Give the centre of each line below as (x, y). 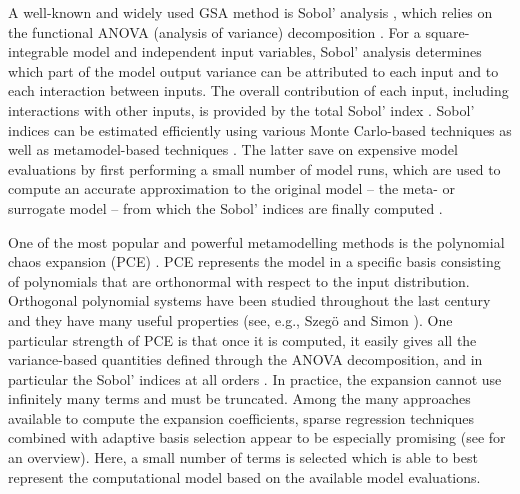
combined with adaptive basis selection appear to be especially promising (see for (257, 437)
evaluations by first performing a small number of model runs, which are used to (254, 168)
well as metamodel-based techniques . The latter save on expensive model (233, 149)
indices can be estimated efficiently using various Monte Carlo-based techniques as (260, 129)
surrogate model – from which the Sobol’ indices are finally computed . (225, 207)
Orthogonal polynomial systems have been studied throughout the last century (249, 300)
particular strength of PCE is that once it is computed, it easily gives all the (242, 339)
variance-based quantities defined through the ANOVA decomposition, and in (245, 359)
